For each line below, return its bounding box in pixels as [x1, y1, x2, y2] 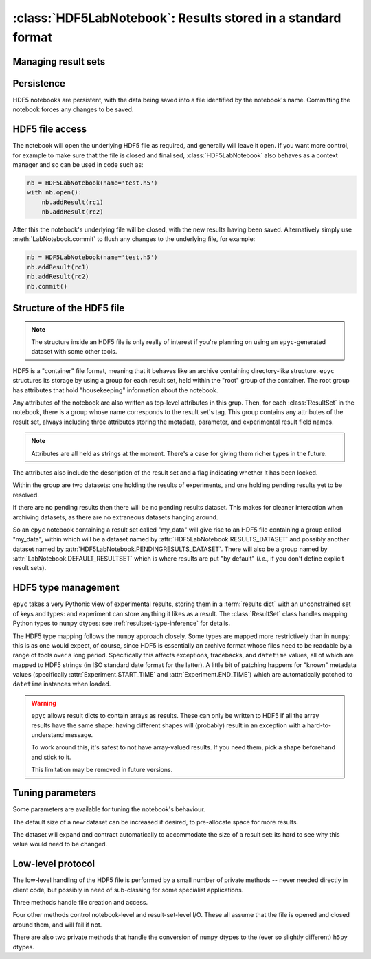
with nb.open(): [27, 189, 82, 196]
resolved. [12, 490, 39, 499]
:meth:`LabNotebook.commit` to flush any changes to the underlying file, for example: [12, 235, 256, 243]
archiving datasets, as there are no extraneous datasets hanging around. [12, 512, 218, 521]
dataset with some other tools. [31, 348, 117, 356]
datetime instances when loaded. [12, 680, 111, 688]
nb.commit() [27, 282, 68, 290]
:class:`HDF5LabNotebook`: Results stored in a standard [12, 10, 341, 25]
